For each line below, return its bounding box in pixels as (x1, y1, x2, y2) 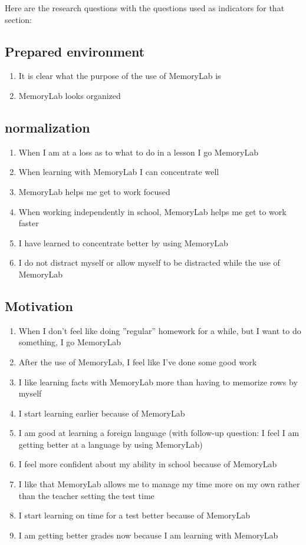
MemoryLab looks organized (18, 89, 121, 101)
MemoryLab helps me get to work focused (18, 185, 170, 197)
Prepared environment (5, 42, 145, 60)
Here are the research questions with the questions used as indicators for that (5, 2, 285, 14)
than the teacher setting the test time (18, 489, 154, 501)
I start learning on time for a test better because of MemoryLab (18, 509, 251, 521)
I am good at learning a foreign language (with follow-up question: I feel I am (18, 427, 300, 439)
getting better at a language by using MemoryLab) (18, 438, 203, 450)
